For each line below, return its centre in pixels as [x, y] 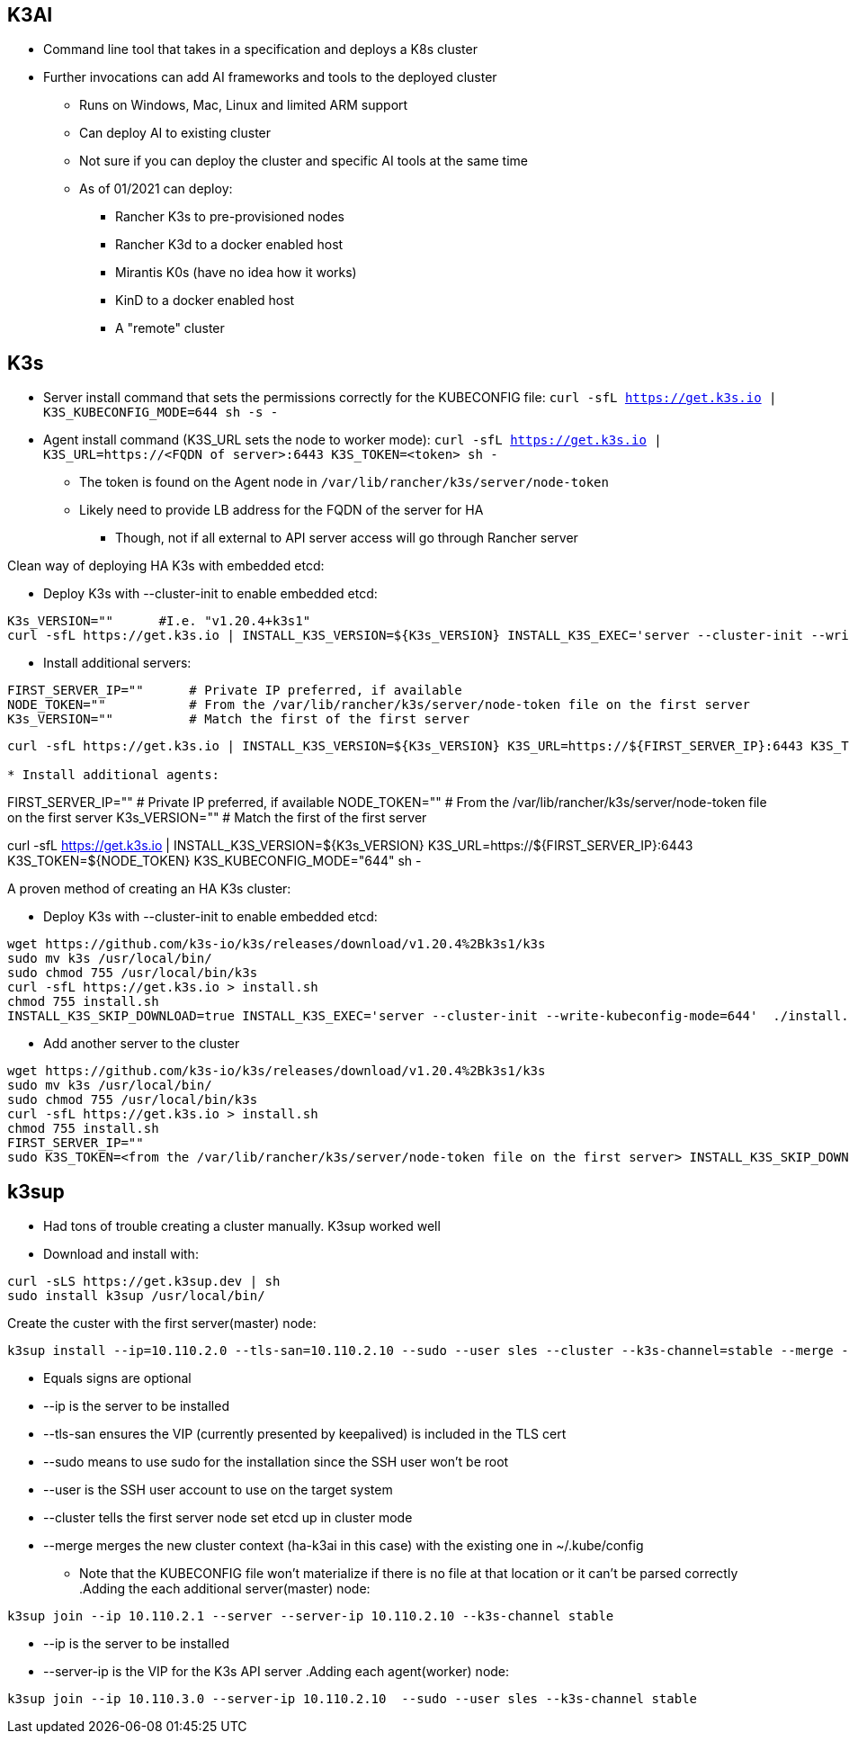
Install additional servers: [117, 663]
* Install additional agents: [114, 775]
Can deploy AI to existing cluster [175, 133]
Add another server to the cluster [142, 1044]
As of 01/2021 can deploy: [156, 189]
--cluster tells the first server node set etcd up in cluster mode [228, 1518]
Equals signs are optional [117, 1378]
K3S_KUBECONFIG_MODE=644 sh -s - [161, 413]
